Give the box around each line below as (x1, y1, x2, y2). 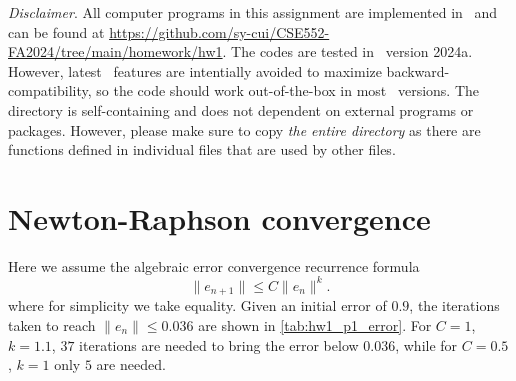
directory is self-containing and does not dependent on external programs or (8, 99, 474, 120)
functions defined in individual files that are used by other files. (8, 139, 396, 160)
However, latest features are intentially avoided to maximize (8, 60, 382, 81)
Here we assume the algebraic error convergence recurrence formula (8, 255, 420, 276)
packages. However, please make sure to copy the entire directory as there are (8, 119, 481, 140)
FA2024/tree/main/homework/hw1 (8, 41, 223, 62)
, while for (395, 334, 458, 355)
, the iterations (409, 295, 500, 316)
